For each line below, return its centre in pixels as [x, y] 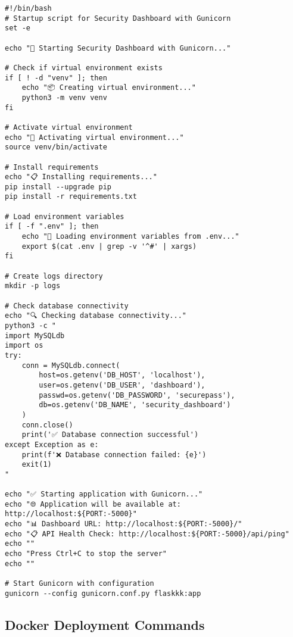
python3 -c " [30, 326]
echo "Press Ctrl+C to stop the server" [86, 554]
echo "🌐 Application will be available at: [93, 504]
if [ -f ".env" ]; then [52, 227]
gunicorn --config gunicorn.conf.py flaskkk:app [103, 593]
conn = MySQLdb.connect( [71, 365]
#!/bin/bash [28, 8]
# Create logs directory [54, 276]
